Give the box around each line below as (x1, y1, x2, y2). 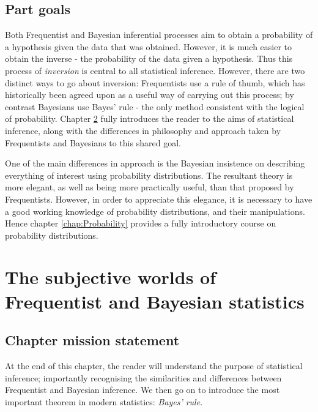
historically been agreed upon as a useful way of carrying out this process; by (5, 88, 294, 101)
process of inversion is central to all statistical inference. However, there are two (5, 64, 305, 77)
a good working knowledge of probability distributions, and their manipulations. (5, 204, 305, 217)
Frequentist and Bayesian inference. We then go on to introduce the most (5, 383, 280, 396)
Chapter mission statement (5, 331, 180, 350)
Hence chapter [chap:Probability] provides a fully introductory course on (5, 217, 276, 230)
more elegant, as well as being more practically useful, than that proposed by (5, 181, 294, 193)
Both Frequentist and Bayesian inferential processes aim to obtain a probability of (5, 28, 313, 41)
